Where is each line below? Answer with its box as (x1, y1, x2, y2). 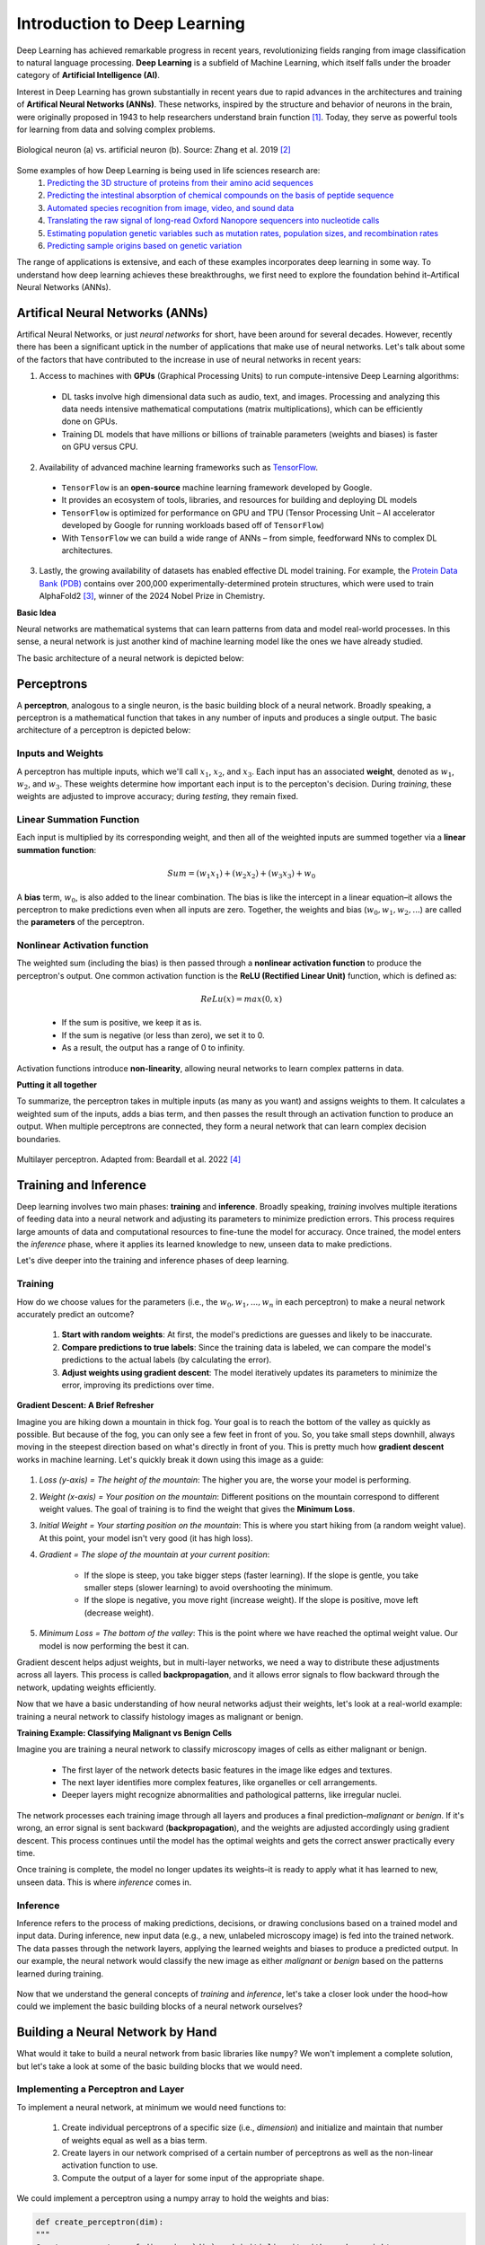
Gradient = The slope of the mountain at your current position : (39, 1549, 270, 1560)
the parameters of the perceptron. (16, 917, 145, 928)
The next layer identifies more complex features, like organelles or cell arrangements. (61, 1777, 377, 1788)
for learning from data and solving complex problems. (16, 124, 216, 135)
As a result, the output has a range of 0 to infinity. (61, 1043, 245, 1053)
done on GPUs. (61, 416, 119, 427)
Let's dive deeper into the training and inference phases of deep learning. (16, 1255, 289, 1266)
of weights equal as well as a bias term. (61, 2135, 207, 2145)
